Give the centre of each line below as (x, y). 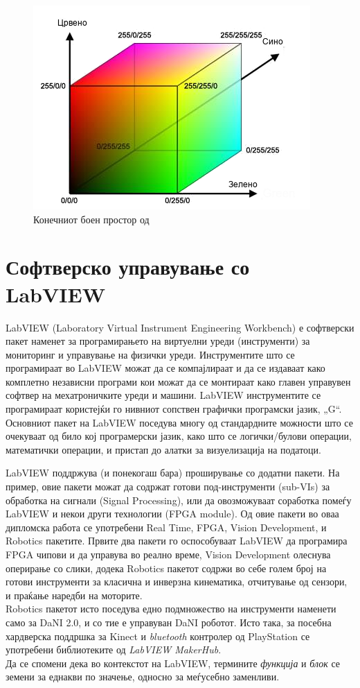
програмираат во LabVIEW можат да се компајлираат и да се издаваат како (165, 368)
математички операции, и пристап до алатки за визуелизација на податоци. (163, 449)
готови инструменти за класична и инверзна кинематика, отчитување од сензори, (177, 582)
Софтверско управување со (128, 267)
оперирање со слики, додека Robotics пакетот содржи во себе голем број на (166, 568)
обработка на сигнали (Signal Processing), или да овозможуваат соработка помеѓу (179, 500)
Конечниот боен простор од (91, 219)
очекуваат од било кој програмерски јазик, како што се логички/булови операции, (179, 436)
